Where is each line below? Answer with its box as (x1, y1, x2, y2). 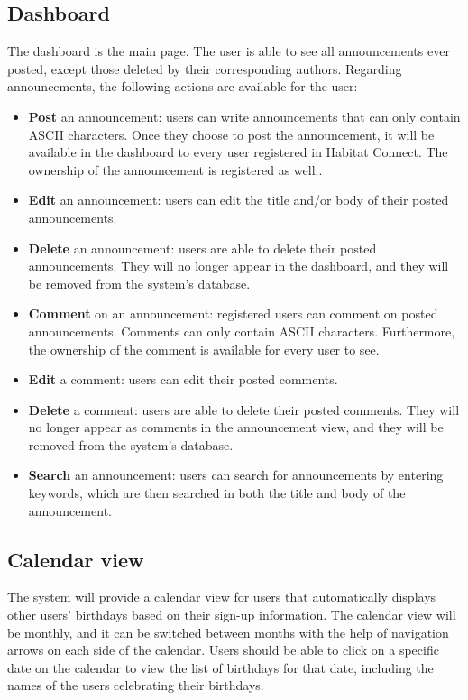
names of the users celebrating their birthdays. (7, 676, 264, 695)
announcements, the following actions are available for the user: (7, 77, 358, 96)
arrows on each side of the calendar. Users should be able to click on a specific (7, 640, 439, 659)
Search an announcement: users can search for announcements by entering (28, 465, 444, 484)
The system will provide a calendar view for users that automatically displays (7, 587, 436, 606)
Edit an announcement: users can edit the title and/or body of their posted (28, 190, 449, 209)
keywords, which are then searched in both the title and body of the (28, 484, 406, 502)
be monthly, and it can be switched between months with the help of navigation (7, 622, 449, 641)
